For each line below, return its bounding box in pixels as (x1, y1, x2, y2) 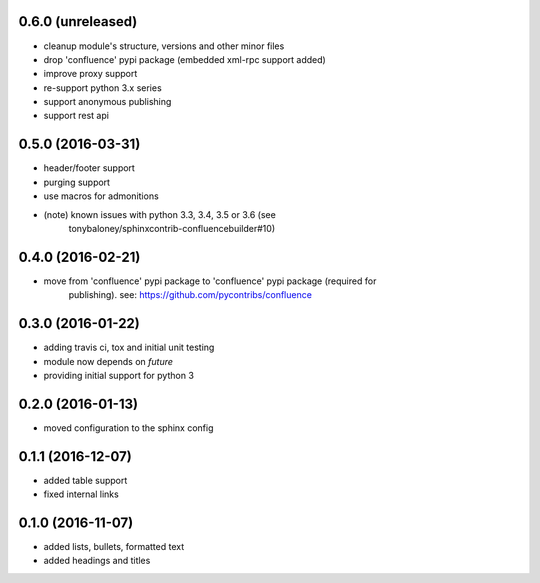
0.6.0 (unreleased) (18, 13, 138, 30)
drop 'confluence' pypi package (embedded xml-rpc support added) (43, 53, 327, 65)
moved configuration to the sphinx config (43, 421, 214, 434)
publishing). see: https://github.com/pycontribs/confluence (68, 289, 312, 301)
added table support (43, 474, 128, 486)
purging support (43, 176, 110, 188)
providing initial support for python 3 (43, 369, 195, 381)
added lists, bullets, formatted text (43, 541, 185, 553)
